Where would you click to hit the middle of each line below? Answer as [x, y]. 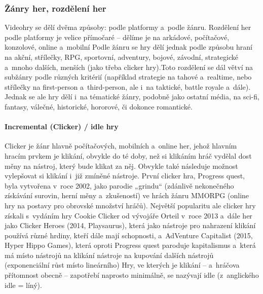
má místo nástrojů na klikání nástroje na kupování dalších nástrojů [109, 255]
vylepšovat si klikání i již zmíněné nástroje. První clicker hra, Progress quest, [125, 176]
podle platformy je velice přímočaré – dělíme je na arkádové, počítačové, [117, 37]
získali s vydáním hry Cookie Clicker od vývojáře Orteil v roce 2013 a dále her [128, 215]
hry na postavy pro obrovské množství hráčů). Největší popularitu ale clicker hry [130, 205]
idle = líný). [23, 285]
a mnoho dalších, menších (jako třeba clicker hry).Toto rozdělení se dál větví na [129, 67]
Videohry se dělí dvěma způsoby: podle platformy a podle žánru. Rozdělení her [128, 27]
